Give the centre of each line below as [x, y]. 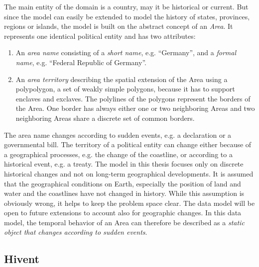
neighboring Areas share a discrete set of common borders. [105, 118]
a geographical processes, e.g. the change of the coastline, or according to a [118, 154]
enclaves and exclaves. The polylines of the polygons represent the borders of [133, 98]
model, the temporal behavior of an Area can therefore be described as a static [124, 222]
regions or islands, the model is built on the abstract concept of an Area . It [119, 26]
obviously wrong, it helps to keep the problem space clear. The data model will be [129, 203]
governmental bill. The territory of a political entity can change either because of [128, 144]
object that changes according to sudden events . [76, 232]
